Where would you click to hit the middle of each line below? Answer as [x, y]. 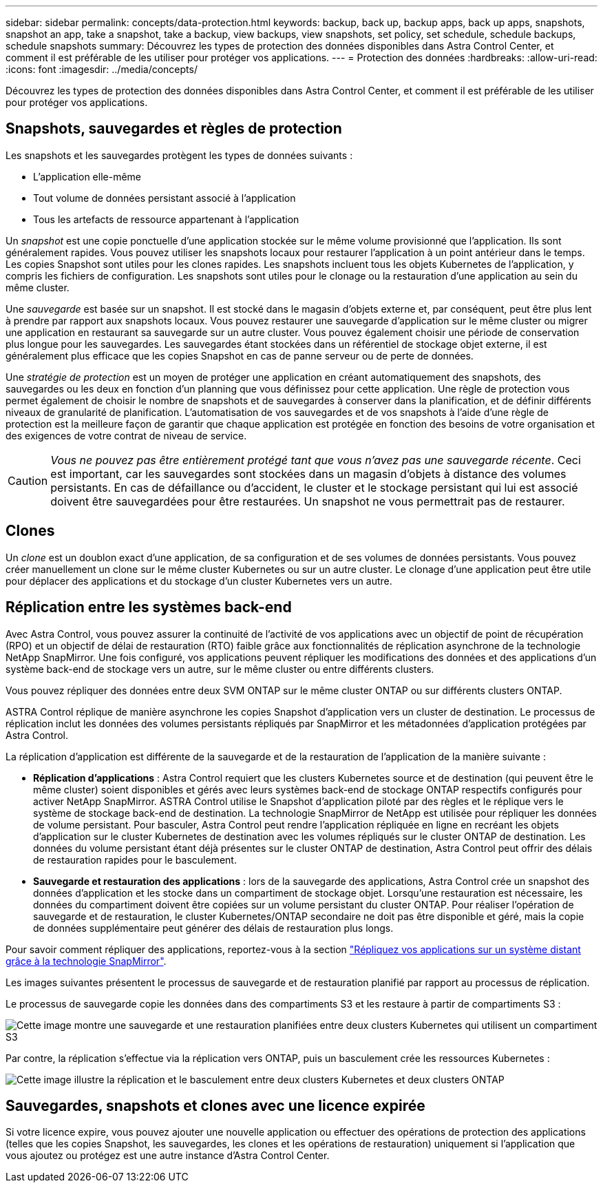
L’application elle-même [87, 176]
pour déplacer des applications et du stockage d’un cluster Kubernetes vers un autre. [199, 581]
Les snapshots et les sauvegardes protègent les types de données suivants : [179, 155]
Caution [28, 480]
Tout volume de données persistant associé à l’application [165, 198]
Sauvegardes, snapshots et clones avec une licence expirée [215, 1105]
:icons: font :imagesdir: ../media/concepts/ [102, 69]
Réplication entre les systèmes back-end [149, 607]
